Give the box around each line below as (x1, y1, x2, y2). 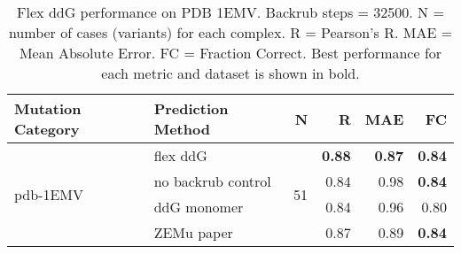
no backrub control (153, 171, 271, 191)
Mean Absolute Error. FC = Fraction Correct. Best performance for (19, 42, 442, 63)
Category (14, 119, 80, 139)
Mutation (14, 98, 82, 119)
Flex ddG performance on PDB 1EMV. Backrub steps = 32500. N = (17, 2, 444, 22)
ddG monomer (153, 196, 244, 217)
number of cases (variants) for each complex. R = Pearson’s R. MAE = (8, 22, 453, 42)
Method (153, 119, 210, 139)
